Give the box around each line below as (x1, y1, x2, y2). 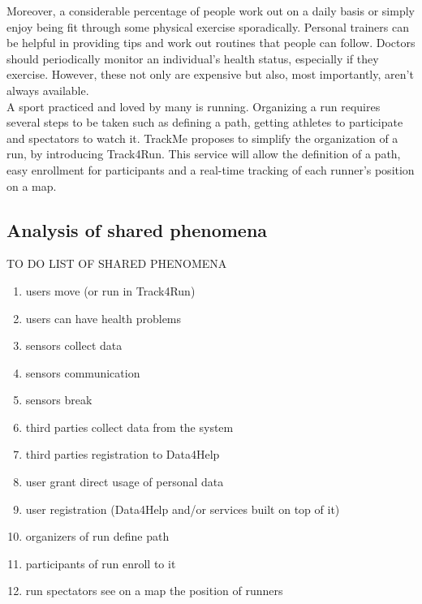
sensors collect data (25, 337, 123, 354)
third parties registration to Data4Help (25, 446, 220, 463)
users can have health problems (25, 309, 182, 326)
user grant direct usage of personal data (25, 473, 224, 490)
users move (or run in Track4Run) (25, 282, 196, 299)
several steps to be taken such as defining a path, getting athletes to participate (6, 114, 403, 131)
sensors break (25, 391, 93, 408)
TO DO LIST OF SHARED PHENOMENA (6, 255, 227, 272)
